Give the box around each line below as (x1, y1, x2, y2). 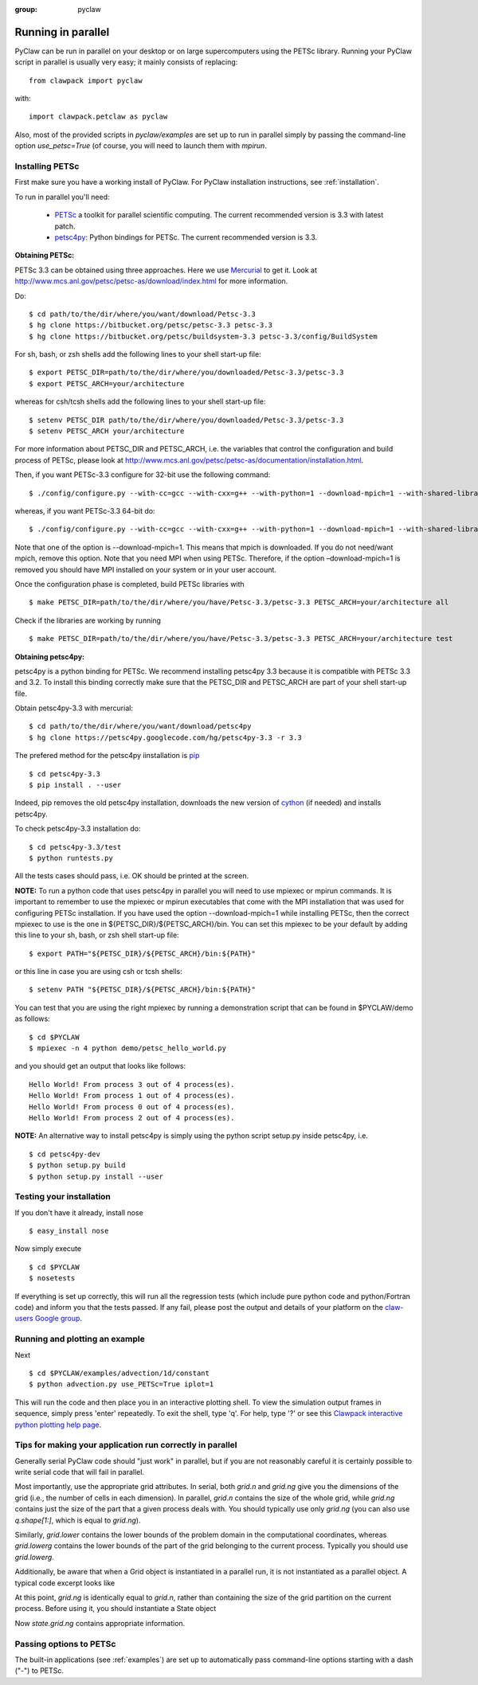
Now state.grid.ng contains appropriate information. (14, 1618, 186, 1628)
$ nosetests (29, 1274, 76, 1283)
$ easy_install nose (29, 1226, 109, 1236)
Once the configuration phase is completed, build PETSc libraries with (14, 579, 245, 588)
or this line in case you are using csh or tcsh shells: (14, 967, 182, 976)
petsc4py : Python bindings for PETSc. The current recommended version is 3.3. (54, 232, 318, 242)
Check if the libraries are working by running (14, 616, 161, 625)
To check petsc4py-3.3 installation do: (14, 824, 141, 834)
